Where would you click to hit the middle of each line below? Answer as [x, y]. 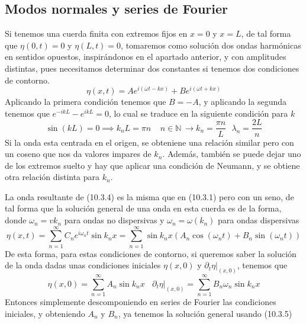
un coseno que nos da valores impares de [78, 154]
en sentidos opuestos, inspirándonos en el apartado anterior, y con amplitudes [146, 57]
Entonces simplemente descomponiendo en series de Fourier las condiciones [141, 302]
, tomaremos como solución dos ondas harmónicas [211, 45]
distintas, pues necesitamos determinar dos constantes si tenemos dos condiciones [152, 68]
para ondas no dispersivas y [114, 220]
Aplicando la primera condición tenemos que [86, 102]
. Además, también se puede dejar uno [232, 154]
